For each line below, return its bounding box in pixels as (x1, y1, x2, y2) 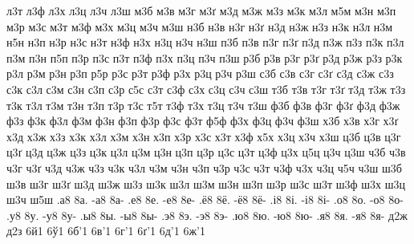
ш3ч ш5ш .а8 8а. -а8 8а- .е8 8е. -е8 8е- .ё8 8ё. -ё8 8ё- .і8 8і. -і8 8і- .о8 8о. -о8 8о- (6, 191, 404, 208)
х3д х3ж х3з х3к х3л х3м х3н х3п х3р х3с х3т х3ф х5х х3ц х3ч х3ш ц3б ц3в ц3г (6, 128, 401, 144)
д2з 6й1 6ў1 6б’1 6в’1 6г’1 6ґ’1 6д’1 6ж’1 (6, 222, 205, 239)
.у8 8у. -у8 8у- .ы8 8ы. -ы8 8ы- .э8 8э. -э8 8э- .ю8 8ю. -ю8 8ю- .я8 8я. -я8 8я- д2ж (6, 206, 408, 223)
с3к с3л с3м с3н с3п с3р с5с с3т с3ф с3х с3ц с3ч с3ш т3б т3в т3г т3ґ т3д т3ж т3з (6, 80, 406, 97)
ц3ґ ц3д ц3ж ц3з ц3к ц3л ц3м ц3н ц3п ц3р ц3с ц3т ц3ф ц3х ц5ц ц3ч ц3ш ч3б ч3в (6, 144, 406, 161)
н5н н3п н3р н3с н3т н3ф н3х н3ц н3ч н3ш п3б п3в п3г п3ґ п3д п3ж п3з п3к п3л (6, 34, 404, 51)
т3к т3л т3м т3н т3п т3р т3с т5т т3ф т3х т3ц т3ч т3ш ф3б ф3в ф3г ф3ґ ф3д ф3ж (6, 96, 400, 113)
